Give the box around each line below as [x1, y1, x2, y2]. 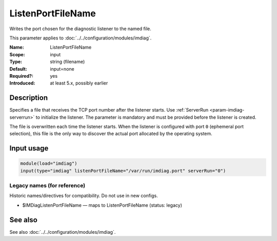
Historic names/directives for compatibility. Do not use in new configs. [9, 192, 159, 199]
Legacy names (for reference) [9, 182, 86, 189]
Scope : [9, 51, 25, 57]
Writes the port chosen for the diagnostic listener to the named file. [9, 26, 151, 32]
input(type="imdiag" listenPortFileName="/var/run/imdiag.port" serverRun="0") [20, 168, 226, 173]
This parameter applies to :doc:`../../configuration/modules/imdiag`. [9, 35, 152, 41]
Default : [9, 65, 28, 72]
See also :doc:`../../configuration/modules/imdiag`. [9, 229, 116, 235]
